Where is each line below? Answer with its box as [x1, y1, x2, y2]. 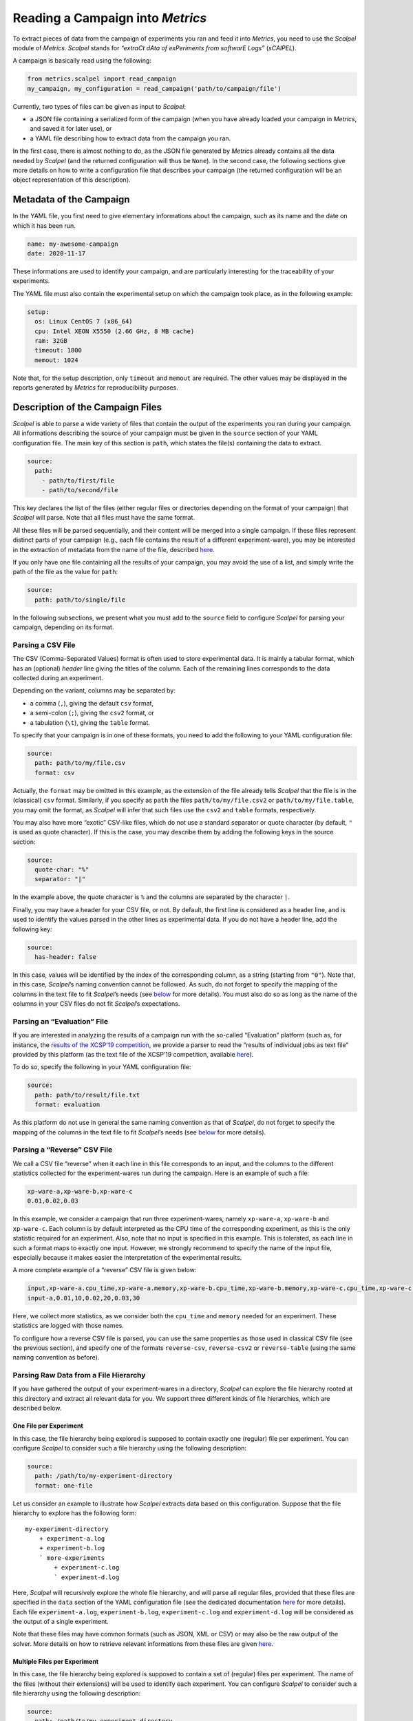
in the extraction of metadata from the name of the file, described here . [12, 545, 215, 553]
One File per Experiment [12, 1422, 84, 1430]
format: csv [34, 768, 75, 777]
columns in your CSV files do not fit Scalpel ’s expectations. [12, 1000, 180, 1008]
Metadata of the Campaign [12, 193, 130, 206]
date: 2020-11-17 [27, 250, 86, 257]
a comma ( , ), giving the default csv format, [30, 699, 154, 707]
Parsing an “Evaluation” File [12, 1016, 109, 1026]
